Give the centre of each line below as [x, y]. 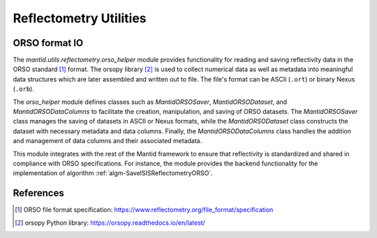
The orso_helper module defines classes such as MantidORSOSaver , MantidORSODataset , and [150, 102]
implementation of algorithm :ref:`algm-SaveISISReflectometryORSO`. [113, 173]
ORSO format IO [48, 43]
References [38, 193]
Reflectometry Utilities [80, 18]
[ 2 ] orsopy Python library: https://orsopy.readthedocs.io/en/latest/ [110, 223]
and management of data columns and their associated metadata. [108, 141]
